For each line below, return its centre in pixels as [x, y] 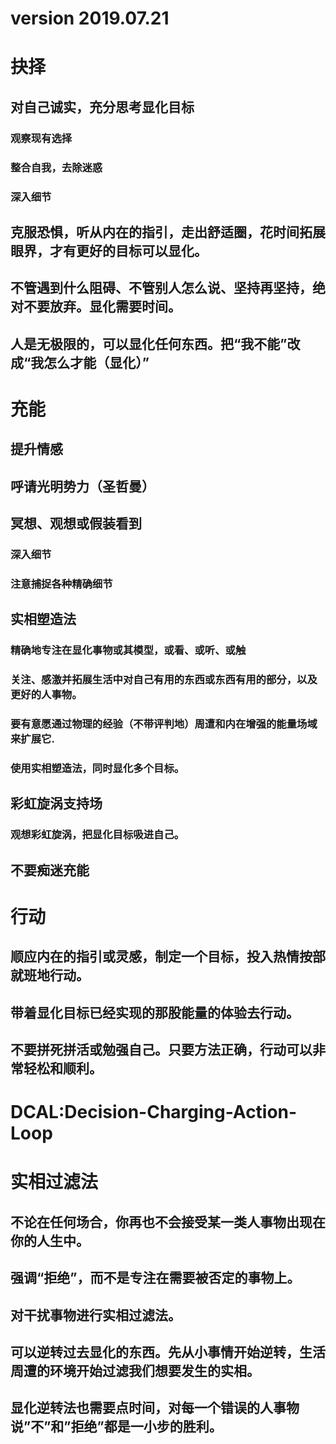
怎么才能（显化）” [96, 362]
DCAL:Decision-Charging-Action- [154, 1112]
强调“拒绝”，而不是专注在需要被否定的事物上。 [155, 1278]
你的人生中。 [50, 1240]
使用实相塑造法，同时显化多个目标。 [97, 768]
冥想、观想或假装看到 [76, 523]
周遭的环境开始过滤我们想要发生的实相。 [135, 1370]
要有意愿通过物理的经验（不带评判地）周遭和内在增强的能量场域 [164, 724]
